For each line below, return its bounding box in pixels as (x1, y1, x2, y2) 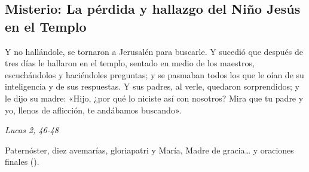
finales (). (5, 155, 39, 168)
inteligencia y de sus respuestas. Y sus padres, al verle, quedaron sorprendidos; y (5, 80, 299, 93)
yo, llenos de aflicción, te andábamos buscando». (5, 103, 182, 116)
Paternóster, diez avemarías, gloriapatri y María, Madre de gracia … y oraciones (5, 143, 294, 156)
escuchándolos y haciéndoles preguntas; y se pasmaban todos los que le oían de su (5, 68, 304, 81)
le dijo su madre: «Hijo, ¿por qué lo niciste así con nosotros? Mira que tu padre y (5, 91, 304, 104)
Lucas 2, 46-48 (5, 124, 59, 136)
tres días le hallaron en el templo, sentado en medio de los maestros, (5, 57, 255, 69)
